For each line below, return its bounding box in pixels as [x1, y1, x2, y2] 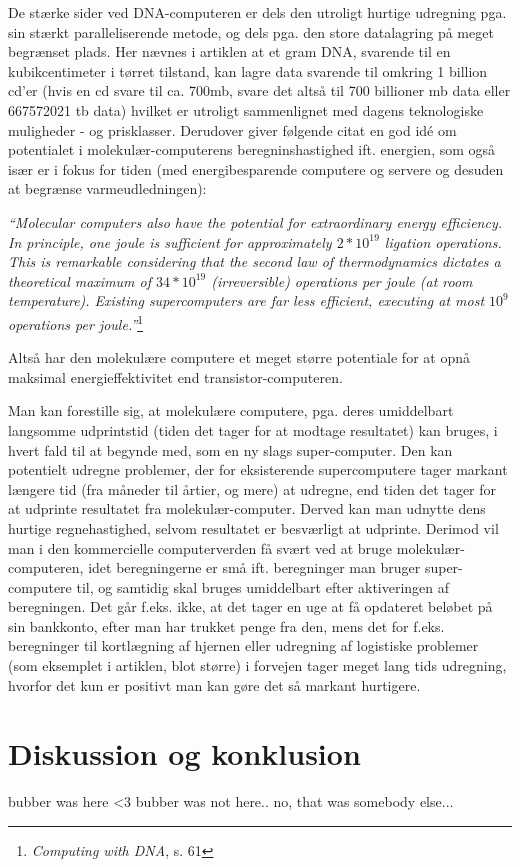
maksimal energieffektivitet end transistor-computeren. [8, 366, 343, 387]
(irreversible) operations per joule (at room [211, 270, 473, 291]
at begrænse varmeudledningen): [8, 178, 207, 199]
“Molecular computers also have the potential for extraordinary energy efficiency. [8, 211, 502, 232]
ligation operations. [384, 231, 502, 252]
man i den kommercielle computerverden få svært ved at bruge [8, 537, 393, 558]
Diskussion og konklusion [8, 733, 361, 774]
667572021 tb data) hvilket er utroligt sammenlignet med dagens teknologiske [8, 99, 484, 120]
